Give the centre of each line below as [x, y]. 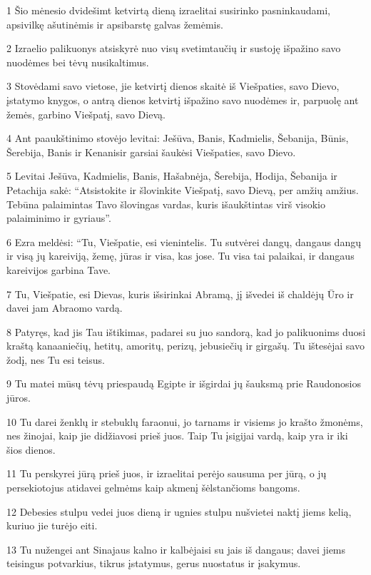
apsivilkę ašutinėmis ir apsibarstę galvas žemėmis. [115, 24]
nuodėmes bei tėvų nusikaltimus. [78, 62]
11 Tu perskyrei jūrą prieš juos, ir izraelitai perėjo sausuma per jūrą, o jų [167, 473]
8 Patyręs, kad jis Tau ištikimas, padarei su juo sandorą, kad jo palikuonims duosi [186, 331]
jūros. [19, 398]
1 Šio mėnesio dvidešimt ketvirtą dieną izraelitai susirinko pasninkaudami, [168, 10]
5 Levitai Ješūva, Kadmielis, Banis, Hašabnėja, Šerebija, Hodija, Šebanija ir [172, 176]
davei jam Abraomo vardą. [65, 308]
